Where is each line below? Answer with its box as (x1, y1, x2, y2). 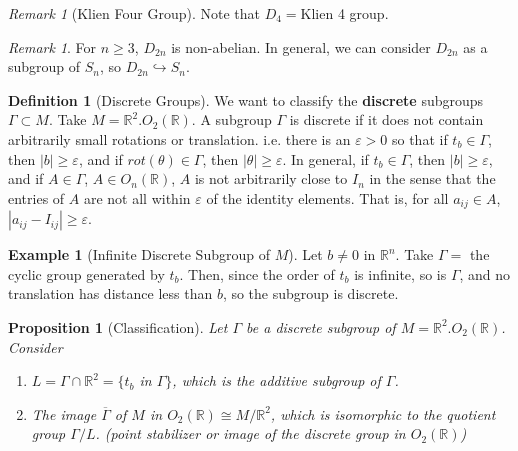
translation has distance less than (8, 283, 213, 304)
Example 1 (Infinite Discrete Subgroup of (8, 244, 270, 265)
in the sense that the (369, 168, 496, 189)
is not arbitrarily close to (194, 168, 348, 189)
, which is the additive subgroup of (172, 370, 381, 391)
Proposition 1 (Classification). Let (8, 316, 228, 337)
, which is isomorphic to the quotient (270, 403, 496, 424)
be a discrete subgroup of (246, 316, 396, 337)
